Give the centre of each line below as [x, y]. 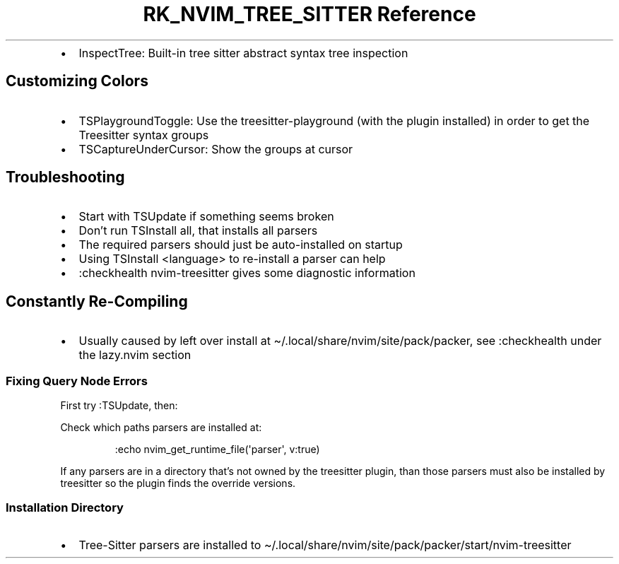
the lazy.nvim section [135, 355]
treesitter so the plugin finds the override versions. [178, 483]
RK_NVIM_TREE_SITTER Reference [309, 14]
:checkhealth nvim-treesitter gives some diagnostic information [247, 273]
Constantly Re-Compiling [97, 301]
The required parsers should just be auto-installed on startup [241, 245]
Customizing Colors [77, 81]
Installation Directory [65, 508]
